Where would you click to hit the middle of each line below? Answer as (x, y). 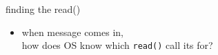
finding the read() (43, 9)
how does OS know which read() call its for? (117, 45)
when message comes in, (72, 32)
